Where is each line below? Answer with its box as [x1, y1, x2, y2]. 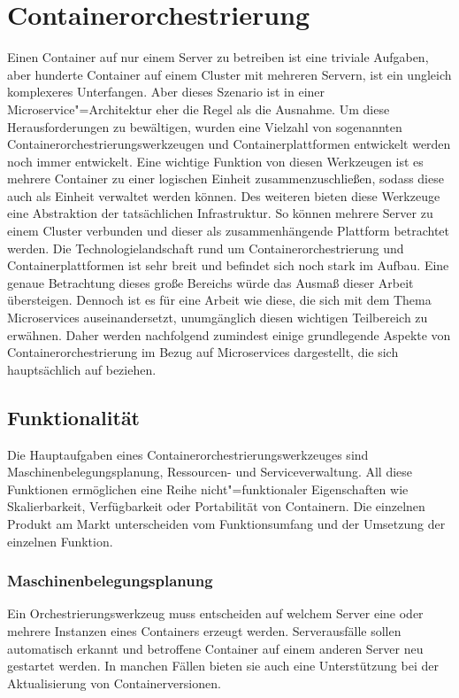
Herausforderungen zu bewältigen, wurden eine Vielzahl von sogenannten [7, 117, 402, 136]
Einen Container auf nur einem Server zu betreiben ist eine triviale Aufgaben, [7, 48, 429, 66]
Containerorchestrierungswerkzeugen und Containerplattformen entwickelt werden [7, 135, 451, 153]
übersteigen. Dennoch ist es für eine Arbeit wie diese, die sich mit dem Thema [7, 291, 432, 309]
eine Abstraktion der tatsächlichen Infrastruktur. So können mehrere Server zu [7, 204, 433, 222]
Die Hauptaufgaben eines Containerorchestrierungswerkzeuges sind [7, 445, 369, 463]
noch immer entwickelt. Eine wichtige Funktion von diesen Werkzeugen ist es [7, 151, 424, 170]
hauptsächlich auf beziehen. [7, 360, 157, 378]
